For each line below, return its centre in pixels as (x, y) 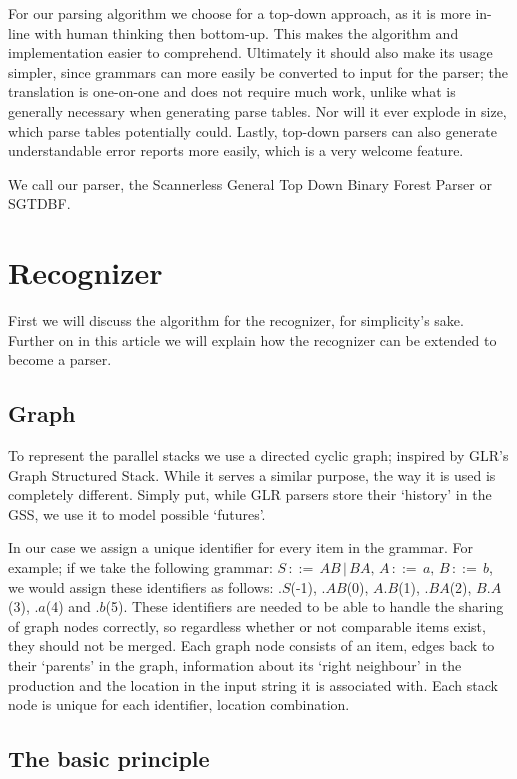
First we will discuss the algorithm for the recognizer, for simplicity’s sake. (236, 320)
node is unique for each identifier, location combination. (179, 704)
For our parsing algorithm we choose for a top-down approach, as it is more (239, 13)
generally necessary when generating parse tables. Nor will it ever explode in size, (257, 110)
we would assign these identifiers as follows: (141, 586)
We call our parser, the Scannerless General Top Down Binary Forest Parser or (250, 183)
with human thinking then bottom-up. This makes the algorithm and (246, 32)
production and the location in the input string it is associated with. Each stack (253, 684)
